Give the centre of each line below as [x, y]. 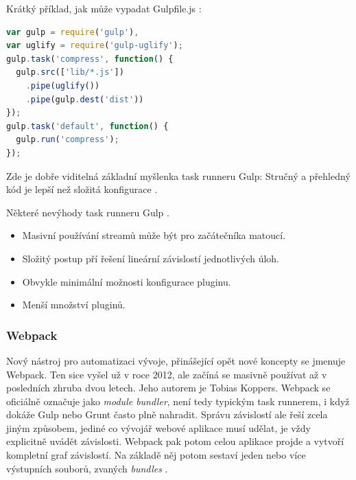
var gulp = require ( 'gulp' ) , [73, 32]
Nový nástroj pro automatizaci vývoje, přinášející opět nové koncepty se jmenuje [176, 360]
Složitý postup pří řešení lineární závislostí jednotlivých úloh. [151, 258]
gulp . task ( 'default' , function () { [87, 126]
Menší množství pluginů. [74, 305]
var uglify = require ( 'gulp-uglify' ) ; [95, 46]
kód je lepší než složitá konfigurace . [82, 189]
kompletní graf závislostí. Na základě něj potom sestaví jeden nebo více [156, 455]
